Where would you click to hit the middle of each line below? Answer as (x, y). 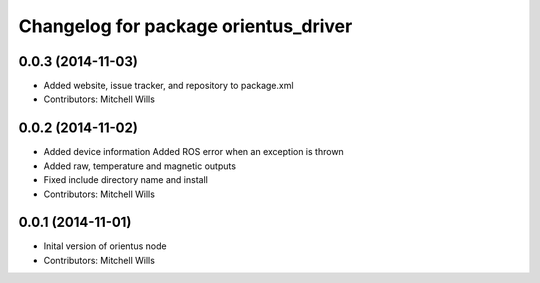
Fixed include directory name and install (126, 180)
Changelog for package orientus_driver (185, 26)
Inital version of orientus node (105, 246)
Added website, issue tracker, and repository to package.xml (168, 86)
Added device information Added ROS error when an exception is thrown (193, 152)
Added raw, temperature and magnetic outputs (140, 166)
